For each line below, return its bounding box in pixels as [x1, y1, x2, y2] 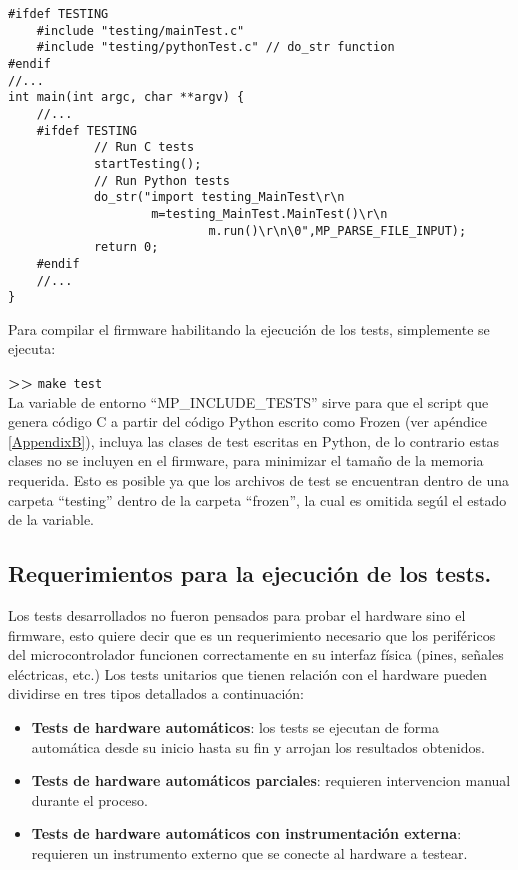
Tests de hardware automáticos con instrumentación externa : [31, 823, 462, 844]
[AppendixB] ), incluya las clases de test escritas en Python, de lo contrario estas [8, 430, 500, 451]
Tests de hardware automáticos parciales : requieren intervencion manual [31, 770, 511, 791]
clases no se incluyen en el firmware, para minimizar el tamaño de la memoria [8, 450, 484, 471]
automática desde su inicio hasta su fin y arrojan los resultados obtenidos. [31, 736, 485, 757]
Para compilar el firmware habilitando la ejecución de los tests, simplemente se [8, 318, 490, 339]
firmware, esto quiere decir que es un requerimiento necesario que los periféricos [8, 624, 496, 645]
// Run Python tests [93, 173, 230, 188]
